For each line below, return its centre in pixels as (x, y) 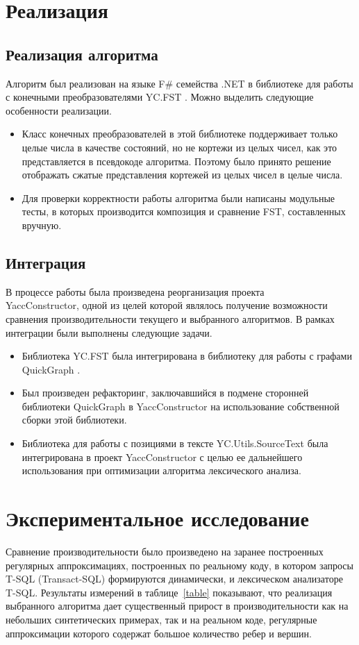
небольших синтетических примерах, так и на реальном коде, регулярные (161, 619)
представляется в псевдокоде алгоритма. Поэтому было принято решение (176, 161)
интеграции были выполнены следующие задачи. (109, 332)
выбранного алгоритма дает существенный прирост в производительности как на (177, 606)
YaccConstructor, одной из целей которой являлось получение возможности (167, 305)
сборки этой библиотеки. (74, 420)
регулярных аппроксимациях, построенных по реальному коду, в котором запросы (179, 565)
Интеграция (46, 262)
